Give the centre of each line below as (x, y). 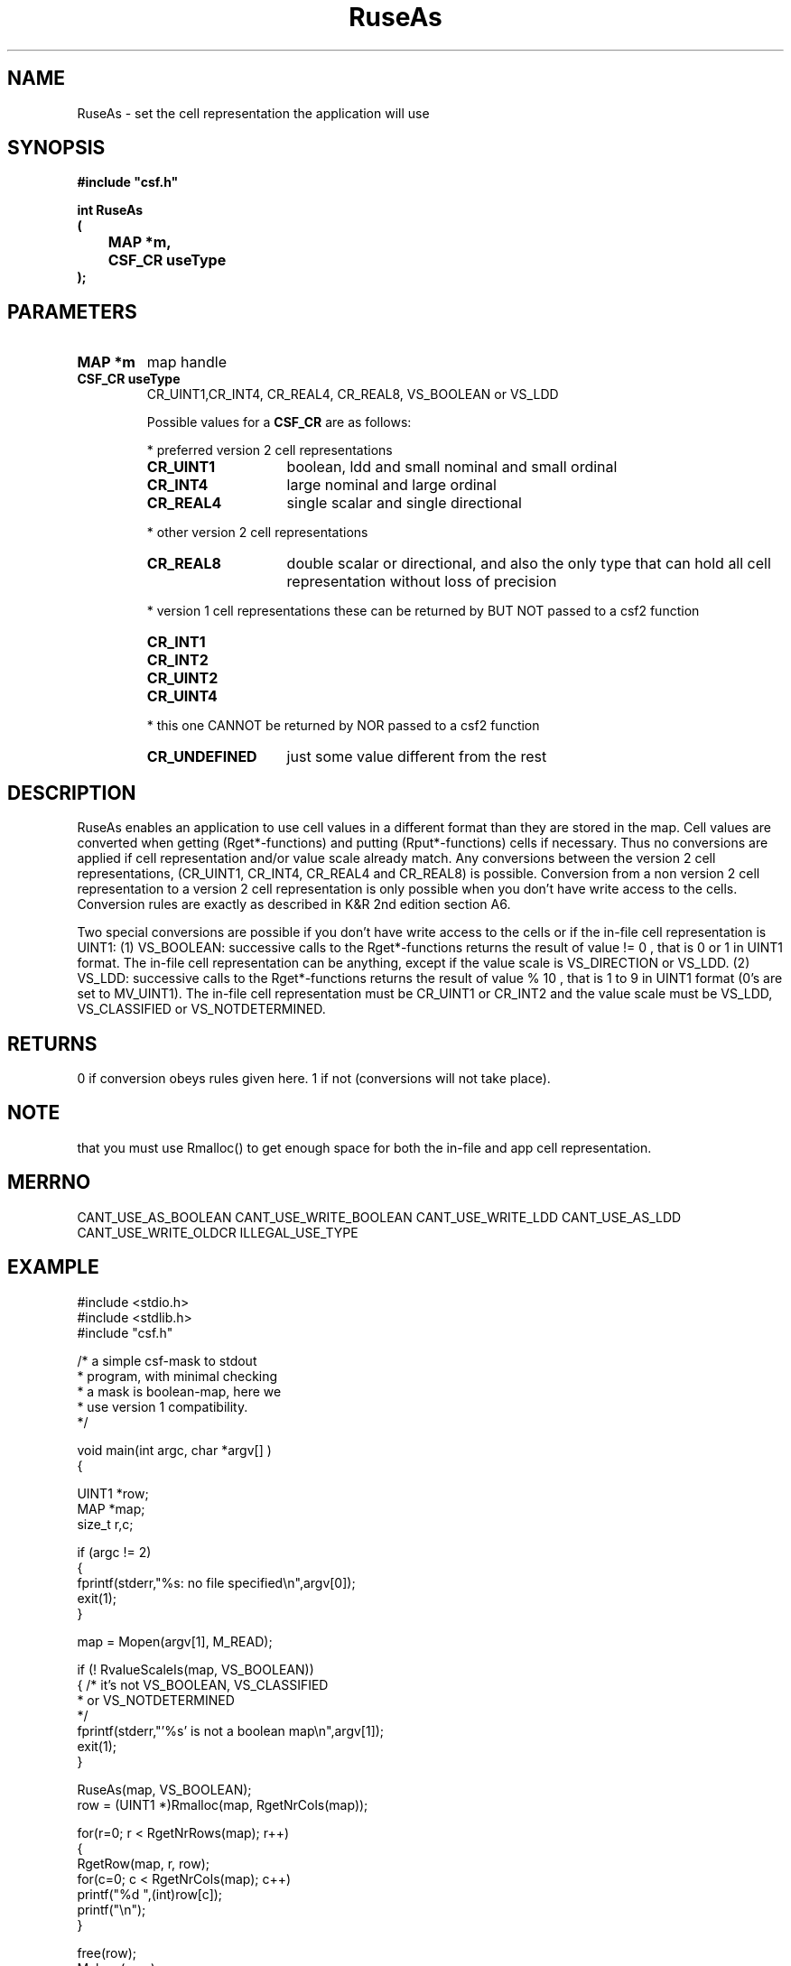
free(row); (107, 1952)
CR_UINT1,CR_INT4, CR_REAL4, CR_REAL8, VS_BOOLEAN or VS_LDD (353, 394)
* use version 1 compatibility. (163, 1406)
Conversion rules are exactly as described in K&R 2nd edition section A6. (294, 904)
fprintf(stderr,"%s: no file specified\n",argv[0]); (216, 1582)
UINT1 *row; (113, 1493)
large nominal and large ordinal (391, 485)
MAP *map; (111, 1508)
